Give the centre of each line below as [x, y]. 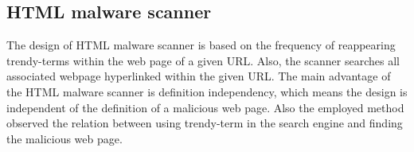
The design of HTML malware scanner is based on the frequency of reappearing [201, 45]
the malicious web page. [64, 138]
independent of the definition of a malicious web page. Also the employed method [205, 107]
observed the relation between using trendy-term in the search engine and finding [205, 123]
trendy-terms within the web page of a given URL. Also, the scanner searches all [203, 60]
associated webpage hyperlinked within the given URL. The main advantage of [199, 76]
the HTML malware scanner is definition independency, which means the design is [207, 91]
